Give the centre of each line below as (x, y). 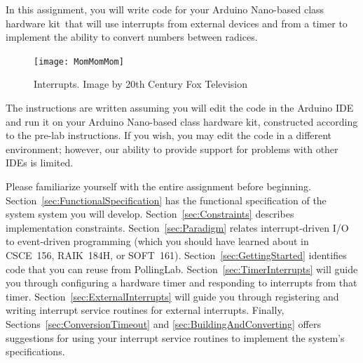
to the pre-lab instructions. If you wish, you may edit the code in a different (169, 135)
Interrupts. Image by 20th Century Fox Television (141, 84)
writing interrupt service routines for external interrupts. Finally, (145, 310)
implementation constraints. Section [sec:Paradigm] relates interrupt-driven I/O (177, 227)
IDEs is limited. (40, 163)
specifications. (35, 351)
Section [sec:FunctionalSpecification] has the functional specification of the (166, 200)
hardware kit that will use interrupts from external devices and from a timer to (177, 23)
